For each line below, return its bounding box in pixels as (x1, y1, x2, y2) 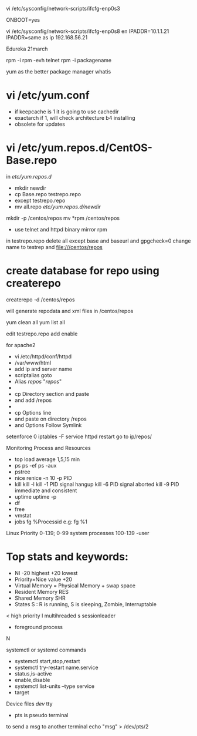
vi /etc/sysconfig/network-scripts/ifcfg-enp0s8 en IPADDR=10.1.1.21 (6, 28, 169, 35)
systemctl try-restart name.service (14, 664, 98, 671)
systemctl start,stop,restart (14, 657, 80, 664)
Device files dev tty (6, 700, 53, 707)
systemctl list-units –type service (14, 683, 95, 690)
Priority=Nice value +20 (14, 576, 72, 583)
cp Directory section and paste (14, 390, 90, 397)
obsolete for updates (14, 120, 66, 127)
